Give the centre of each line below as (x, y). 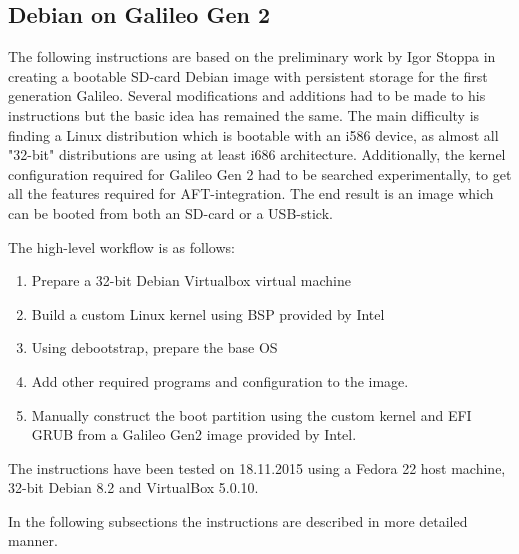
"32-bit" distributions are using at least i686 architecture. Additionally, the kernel (257, 154)
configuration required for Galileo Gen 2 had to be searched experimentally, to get (260, 173)
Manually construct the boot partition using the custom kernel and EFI (251, 414)
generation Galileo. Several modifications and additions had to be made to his (247, 95)
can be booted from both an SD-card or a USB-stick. (170, 212)
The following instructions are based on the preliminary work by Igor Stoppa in (252, 56)
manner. (33, 540)
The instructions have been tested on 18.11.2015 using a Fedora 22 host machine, (257, 467)
